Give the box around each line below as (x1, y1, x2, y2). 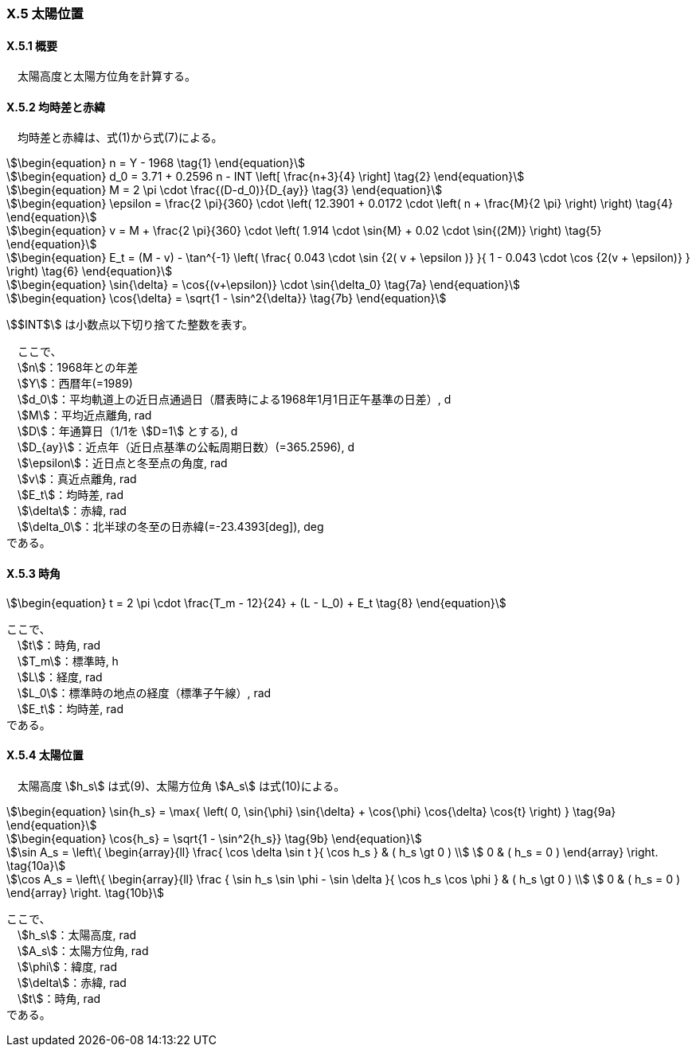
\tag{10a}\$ (6, 858, 66, 872)
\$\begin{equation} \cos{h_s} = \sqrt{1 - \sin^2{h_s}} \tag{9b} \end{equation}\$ (6, 831, 422, 845)
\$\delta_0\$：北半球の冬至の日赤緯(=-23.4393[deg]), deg (17, 520, 324, 534)
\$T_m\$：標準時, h (17, 653, 119, 668)
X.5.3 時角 (6, 567, 61, 581)
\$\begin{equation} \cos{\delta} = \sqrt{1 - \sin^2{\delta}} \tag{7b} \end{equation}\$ (6, 291, 447, 306)
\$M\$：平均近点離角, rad (17, 408, 152, 423)
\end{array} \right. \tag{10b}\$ (6, 885, 165, 899)
